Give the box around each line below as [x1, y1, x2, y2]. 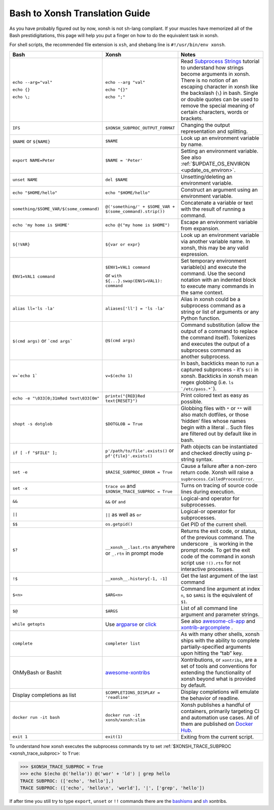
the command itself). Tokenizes [181, 334, 256, 341]
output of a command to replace [181, 327, 258, 334]
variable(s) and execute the [181, 263, 246, 271]
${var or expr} [105, 242, 141, 247]
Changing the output [181, 121, 230, 128]
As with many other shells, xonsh [181, 630, 260, 637]
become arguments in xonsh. [181, 70, 251, 77]
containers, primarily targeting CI [181, 707, 260, 715]
